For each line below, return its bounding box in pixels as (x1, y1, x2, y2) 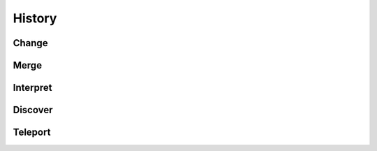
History (13, 10, 57, 26)
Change (13, 37, 48, 49)
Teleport (13, 127, 51, 138)
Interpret (13, 82, 52, 94)
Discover (13, 104, 53, 116)
